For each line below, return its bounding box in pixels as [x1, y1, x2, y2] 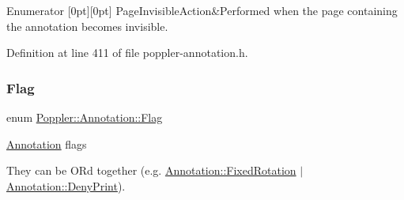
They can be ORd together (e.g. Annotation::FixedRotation [6, 162, 296, 179]
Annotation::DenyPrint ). [6, 177, 126, 194]
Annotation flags [6, 135, 87, 152]
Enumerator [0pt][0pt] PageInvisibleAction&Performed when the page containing [6, 2, 398, 18]
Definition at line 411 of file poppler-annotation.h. [6, 44, 248, 61]
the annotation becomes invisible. [6, 17, 168, 34]
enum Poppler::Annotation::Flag [6, 109, 163, 125]
